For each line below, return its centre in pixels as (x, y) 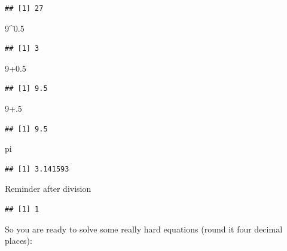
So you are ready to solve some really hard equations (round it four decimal (144, 229)
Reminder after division (48, 189)
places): (19, 241)
